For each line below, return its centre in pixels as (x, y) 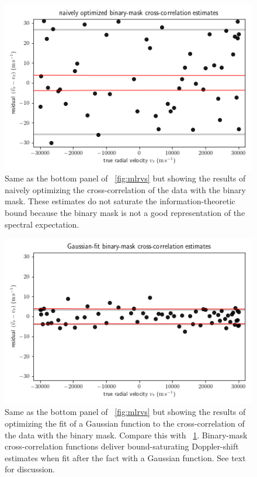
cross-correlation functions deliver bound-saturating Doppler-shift (122, 446)
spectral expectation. (42, 224)
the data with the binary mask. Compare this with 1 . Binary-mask (126, 435)
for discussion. (30, 469)
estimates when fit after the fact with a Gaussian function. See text (125, 457)
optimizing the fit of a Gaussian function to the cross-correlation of (125, 423)
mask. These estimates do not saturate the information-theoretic (120, 201)
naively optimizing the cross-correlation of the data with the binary (125, 189)
